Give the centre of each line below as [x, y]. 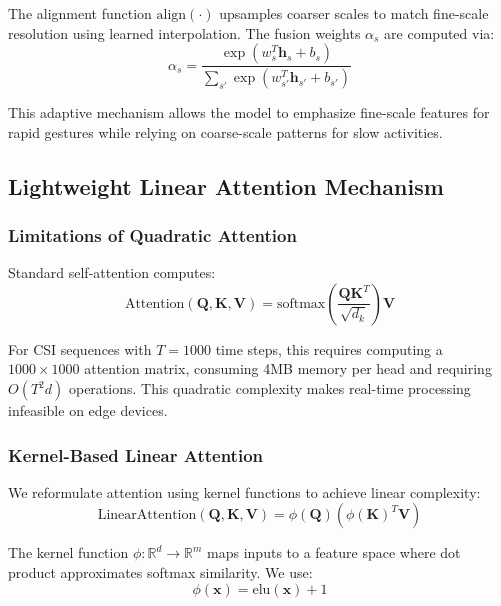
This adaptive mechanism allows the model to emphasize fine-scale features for [249, 112]
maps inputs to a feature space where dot [334, 552]
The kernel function [68, 552]
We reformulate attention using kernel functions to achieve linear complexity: [244, 491]
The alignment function [80, 13]
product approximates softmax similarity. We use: [160, 572]
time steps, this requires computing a [329, 348]
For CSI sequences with [80, 348]
